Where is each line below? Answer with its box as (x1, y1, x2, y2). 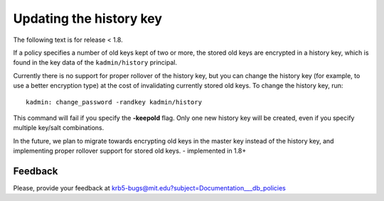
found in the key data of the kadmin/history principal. (13, 58, 178, 67)
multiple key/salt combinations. (13, 124, 105, 132)
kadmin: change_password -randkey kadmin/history (26, 98, 203, 106)
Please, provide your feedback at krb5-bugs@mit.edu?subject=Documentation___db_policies (13, 183, 286, 192)
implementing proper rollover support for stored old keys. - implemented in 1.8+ (13, 146, 247, 156)
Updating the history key (13, 11, 163, 26)
